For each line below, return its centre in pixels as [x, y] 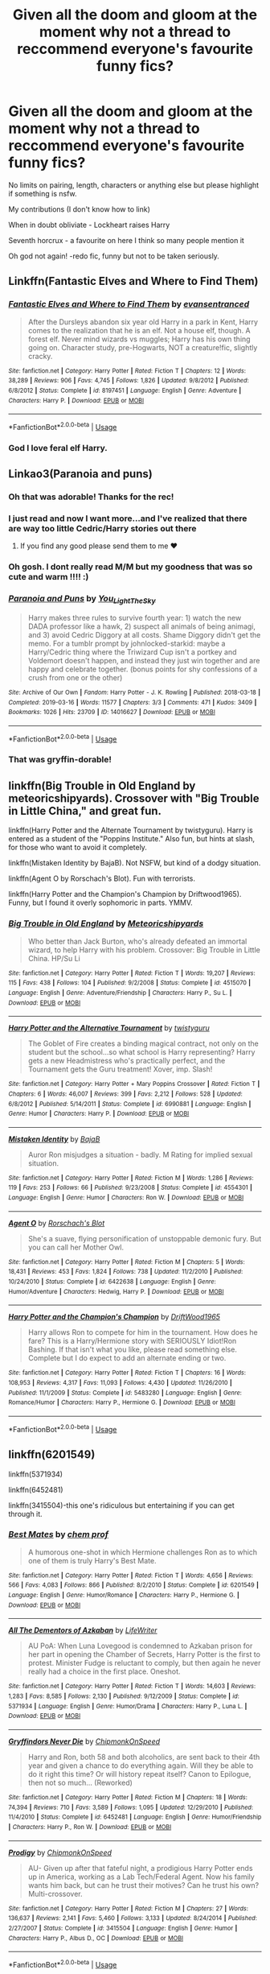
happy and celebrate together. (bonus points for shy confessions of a [143, 669]
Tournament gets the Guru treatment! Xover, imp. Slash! [120, 1069]
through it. [25, 1514]
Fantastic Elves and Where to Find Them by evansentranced [129, 304]
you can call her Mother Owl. [76, 1247]
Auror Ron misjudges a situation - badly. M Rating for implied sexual [140, 1154]
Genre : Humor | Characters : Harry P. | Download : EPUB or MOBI [99, 1114]
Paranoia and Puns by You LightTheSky [82, 599]
